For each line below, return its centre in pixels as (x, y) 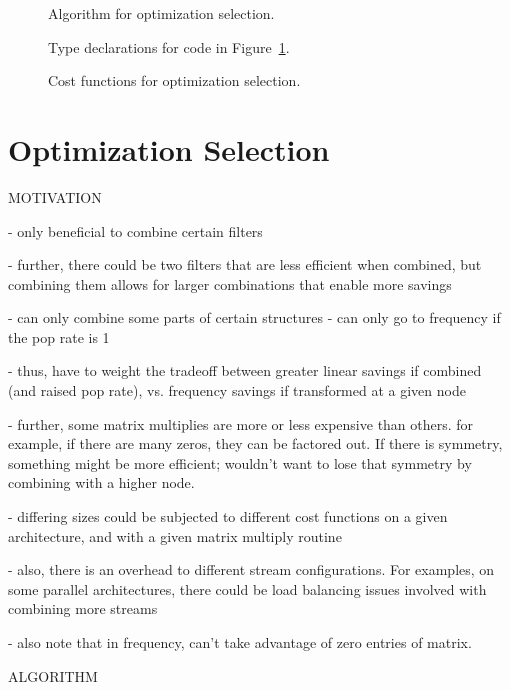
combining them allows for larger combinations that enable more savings (230, 283)
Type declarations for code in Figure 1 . (169, 46)
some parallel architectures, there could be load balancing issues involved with (247, 588)
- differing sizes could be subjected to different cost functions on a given (228, 516)
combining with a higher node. (101, 482)
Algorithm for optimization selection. (161, 13)
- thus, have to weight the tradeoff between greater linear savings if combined (245, 370)
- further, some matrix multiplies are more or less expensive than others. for (241, 423)
